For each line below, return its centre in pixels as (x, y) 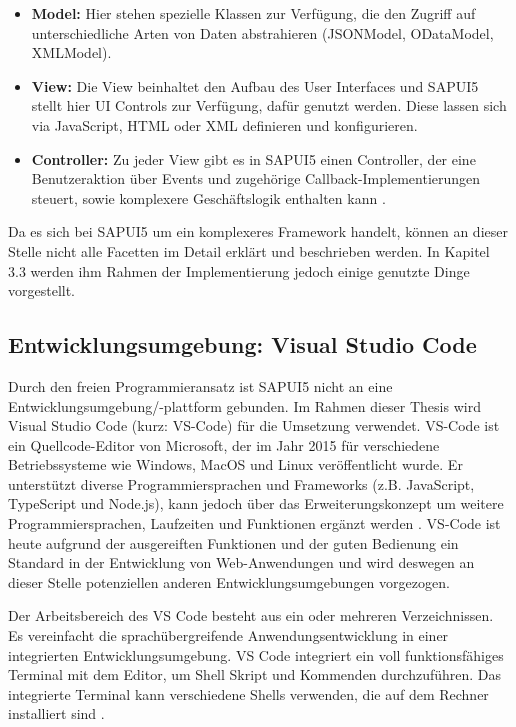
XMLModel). (71, 52)
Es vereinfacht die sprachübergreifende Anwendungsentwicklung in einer (228, 635)
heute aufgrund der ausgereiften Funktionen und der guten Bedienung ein (233, 542)
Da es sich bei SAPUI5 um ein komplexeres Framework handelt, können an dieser (258, 231)
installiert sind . (56, 713)
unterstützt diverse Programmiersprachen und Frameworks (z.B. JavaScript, (241, 483)
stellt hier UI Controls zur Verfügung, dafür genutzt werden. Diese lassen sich (269, 105)
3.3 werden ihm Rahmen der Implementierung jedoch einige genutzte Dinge (239, 270)
